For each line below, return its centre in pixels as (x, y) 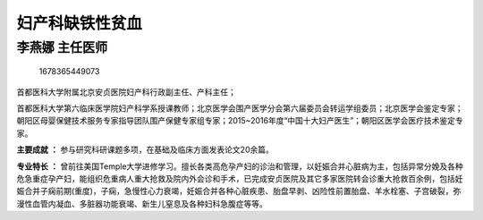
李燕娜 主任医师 (62, 47)
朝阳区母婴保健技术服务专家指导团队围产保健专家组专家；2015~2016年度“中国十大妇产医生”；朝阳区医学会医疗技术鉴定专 (240, 121)
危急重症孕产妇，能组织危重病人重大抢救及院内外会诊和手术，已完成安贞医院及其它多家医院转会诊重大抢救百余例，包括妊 (240, 178)
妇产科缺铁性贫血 (80, 23)
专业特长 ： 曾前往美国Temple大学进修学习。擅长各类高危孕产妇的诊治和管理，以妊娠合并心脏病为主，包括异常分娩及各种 (240, 166)
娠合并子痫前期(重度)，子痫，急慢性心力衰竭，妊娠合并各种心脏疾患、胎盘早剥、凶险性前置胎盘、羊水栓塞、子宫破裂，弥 (239, 191)
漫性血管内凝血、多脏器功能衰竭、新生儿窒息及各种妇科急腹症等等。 (142, 203)
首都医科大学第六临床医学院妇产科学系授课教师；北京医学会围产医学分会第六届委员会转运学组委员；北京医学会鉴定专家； (240, 108)
